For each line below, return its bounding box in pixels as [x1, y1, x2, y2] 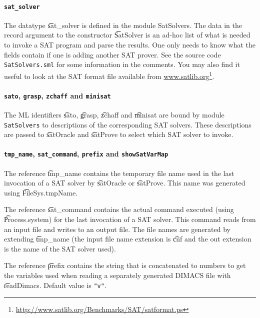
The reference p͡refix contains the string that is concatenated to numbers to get [4, 260, 246, 270]
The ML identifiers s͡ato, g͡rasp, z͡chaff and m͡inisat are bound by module [4, 109, 224, 119]
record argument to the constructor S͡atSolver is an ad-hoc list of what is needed [4, 29, 250, 40]
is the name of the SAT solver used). [4, 243, 116, 253]
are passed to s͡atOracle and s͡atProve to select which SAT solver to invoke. [4, 129, 233, 139]
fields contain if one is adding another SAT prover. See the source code [4, 49, 221, 59]
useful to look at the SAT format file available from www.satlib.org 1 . [4, 69, 214, 81]
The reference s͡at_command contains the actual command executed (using [4, 204, 234, 214]
